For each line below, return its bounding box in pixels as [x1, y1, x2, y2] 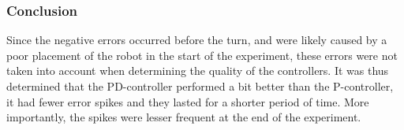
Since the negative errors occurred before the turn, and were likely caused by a [6, 32, 387, 48]
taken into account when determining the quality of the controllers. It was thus [6, 62, 389, 79]
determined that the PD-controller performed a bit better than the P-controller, [6, 78, 394, 94]
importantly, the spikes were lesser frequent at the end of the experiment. [6, 109, 361, 125]
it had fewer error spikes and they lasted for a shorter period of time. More [6, 93, 369, 110]
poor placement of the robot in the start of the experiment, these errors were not [6, 46, 398, 63]
